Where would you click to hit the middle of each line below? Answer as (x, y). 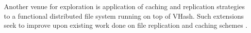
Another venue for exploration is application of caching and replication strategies (124, 6)
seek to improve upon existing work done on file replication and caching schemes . (126, 25)
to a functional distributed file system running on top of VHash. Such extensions (124, 16)
